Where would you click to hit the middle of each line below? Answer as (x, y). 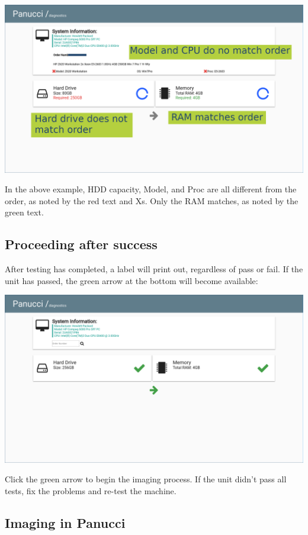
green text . (24, 212)
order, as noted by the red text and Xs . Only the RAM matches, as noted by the (152, 200)
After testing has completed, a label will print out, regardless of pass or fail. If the (154, 269)
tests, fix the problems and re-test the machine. (91, 490)
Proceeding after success (81, 244)
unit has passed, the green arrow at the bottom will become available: (131, 280)
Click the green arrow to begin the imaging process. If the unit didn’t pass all (146, 479)
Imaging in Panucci (65, 522)
